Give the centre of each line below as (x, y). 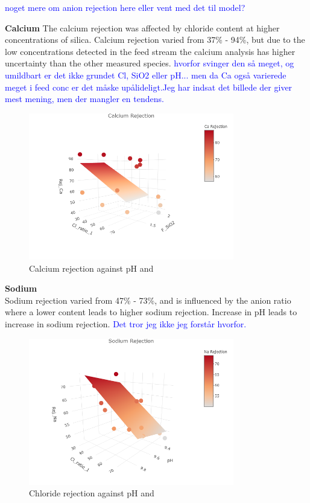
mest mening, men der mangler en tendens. (84, 99)
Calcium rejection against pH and (91, 268)
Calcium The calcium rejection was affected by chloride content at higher (142, 27)
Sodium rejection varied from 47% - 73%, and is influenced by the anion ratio (148, 300)
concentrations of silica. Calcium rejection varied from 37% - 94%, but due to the (155, 40)
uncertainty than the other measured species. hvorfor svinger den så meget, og (150, 63)
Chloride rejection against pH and (92, 493)
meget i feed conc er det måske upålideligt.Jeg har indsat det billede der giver (149, 87)
